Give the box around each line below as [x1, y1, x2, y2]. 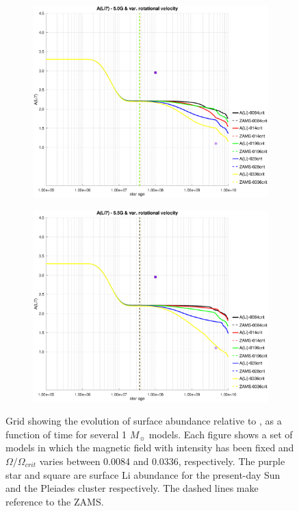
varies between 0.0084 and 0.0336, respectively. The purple [39, 453, 285, 468]
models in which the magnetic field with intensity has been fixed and [5, 440, 294, 455]
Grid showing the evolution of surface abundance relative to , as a [5, 414, 282, 428]
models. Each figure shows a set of [148, 427, 293, 441]
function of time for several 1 [5, 427, 127, 441]
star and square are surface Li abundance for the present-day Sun [5, 467, 281, 482]
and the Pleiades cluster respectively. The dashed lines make [5, 481, 259, 495]
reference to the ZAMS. [5, 494, 104, 508]
